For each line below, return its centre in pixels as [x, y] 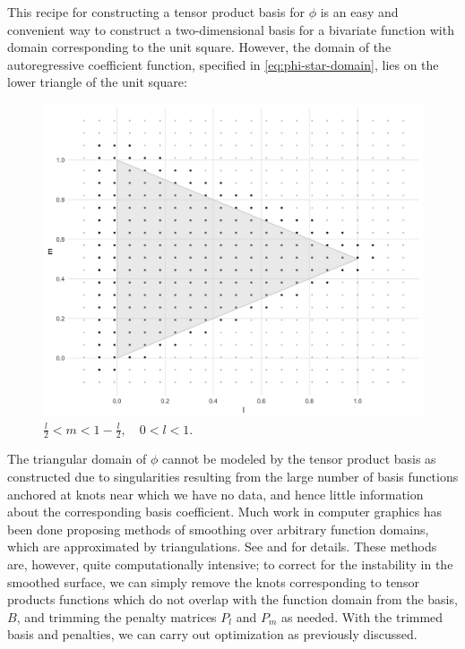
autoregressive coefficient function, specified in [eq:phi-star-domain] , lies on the [223, 64]
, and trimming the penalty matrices [116, 616]
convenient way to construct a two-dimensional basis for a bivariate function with [231, 29]
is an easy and [359, 12]
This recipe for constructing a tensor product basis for [156, 12]
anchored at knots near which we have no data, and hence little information [215, 494]
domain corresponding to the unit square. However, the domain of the [199, 47]
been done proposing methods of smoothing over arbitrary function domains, [218, 529]
